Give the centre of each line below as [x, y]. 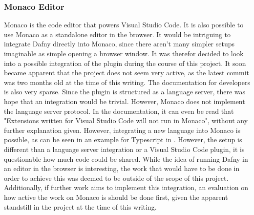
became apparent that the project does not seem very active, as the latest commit [127, 73]
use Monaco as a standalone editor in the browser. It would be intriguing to [117, 34]
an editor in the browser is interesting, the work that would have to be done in [122, 168]
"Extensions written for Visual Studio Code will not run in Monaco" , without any [126, 120]
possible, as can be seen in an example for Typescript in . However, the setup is [123, 140]
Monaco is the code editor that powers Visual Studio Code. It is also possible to [124, 25]
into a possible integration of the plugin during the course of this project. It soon [125, 63]
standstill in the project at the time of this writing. [80, 206]
